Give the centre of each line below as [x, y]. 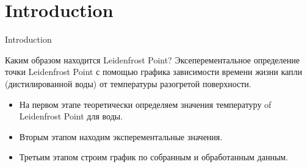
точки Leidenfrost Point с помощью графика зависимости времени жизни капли [154, 72]
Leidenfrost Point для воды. [71, 116]
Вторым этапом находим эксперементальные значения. [121, 136]
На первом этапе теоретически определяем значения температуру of [145, 104]
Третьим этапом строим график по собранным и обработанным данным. [154, 157]
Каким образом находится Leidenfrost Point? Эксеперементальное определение [152, 59]
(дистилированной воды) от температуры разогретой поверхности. [128, 83]
